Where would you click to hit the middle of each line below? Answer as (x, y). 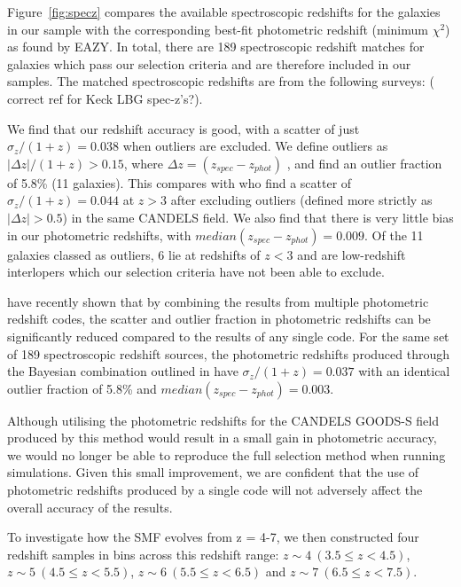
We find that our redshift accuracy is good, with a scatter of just (184, 128)
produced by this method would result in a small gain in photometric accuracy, (222, 438)
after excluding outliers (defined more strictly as (301, 200)
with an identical (404, 371)
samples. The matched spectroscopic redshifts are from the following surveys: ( (221, 81)
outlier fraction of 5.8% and (82, 388)
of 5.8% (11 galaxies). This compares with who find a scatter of (180, 182)
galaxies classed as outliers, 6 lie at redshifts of (134, 254)
